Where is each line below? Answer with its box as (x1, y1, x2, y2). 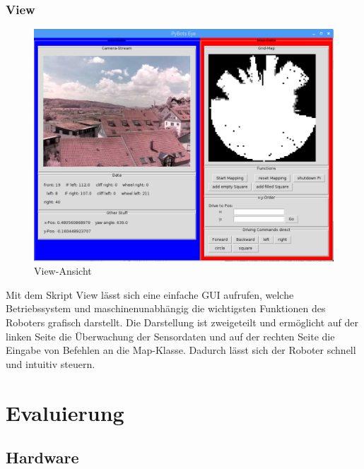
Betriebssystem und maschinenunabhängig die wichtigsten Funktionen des (6, 301, 326, 316)
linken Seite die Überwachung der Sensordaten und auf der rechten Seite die (6, 328, 335, 343)
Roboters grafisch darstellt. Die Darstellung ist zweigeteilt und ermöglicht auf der (6, 314, 358, 329)
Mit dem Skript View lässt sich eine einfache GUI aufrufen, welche (6, 287, 294, 302)
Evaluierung (6, 398, 124, 427)
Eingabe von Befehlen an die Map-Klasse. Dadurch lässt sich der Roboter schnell (6, 343, 356, 357)
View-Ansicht (34, 263, 92, 278)
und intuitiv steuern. (6, 356, 95, 371)
